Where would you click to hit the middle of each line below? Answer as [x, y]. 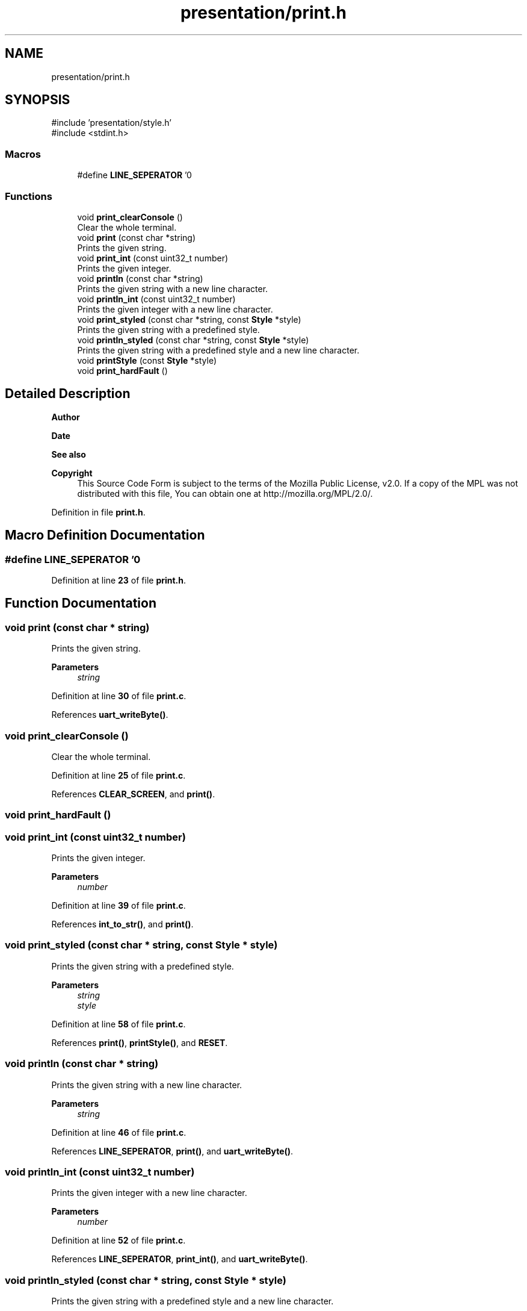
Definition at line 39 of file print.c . [119, 906]
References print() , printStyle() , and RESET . [140, 1042]
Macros [23, 154]
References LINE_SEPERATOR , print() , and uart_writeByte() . [172, 1151]
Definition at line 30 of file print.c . [119, 696]
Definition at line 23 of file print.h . [119, 580]
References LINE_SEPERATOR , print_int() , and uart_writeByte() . [180, 1259]
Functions [29, 196]
